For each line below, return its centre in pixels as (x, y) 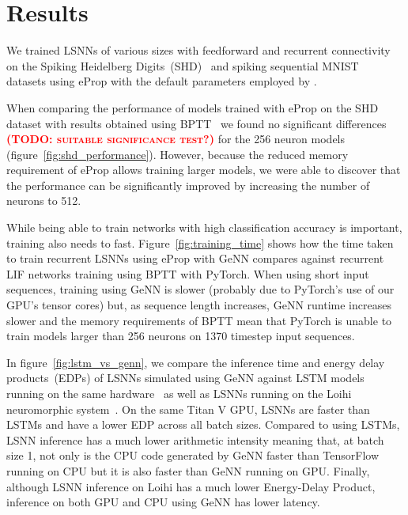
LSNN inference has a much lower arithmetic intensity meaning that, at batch (195, 439)
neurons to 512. (44, 201)
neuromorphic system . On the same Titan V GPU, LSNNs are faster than (188, 409)
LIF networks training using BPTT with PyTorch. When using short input (188, 273)
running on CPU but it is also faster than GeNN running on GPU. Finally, (188, 470)
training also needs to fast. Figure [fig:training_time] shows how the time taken (200, 242)
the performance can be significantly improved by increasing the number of (188, 185)
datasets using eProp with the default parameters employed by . (162, 81)
